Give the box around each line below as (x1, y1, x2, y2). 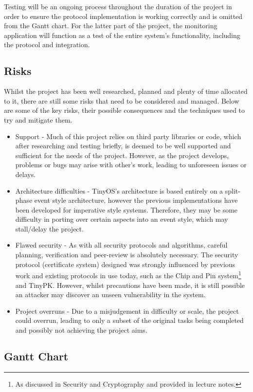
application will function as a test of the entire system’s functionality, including (4, 30, 240, 40)
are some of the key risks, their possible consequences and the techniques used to (4, 105, 245, 115)
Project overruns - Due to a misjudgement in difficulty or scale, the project (15, 305, 239, 316)
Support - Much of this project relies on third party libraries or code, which (15, 131, 241, 141)
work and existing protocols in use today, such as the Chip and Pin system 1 (15, 269, 241, 280)
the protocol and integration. (4, 39, 90, 50)
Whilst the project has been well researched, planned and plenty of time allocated (4, 86, 248, 96)
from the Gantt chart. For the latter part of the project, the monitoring (4, 20, 217, 31)
